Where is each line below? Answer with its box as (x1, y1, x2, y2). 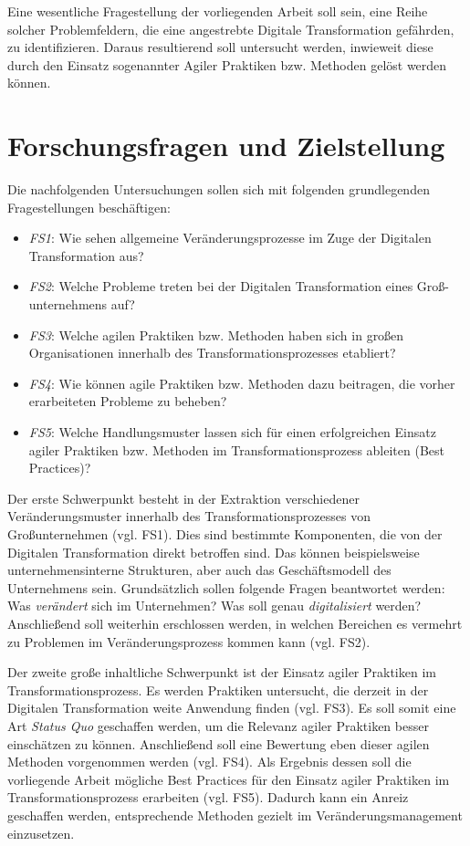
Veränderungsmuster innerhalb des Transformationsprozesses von (7, 507, 371, 526)
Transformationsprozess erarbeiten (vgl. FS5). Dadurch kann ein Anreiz (7, 788, 409, 807)
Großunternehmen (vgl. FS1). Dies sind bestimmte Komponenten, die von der (7, 525, 443, 543)
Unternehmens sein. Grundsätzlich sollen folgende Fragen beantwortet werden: (7, 578, 445, 597)
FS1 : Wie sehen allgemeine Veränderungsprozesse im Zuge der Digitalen (28, 228, 432, 247)
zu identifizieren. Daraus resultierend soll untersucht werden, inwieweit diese (7, 37, 433, 57)
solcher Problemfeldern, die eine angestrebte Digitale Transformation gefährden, (7, 19, 454, 38)
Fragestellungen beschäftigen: (7, 197, 171, 216)
